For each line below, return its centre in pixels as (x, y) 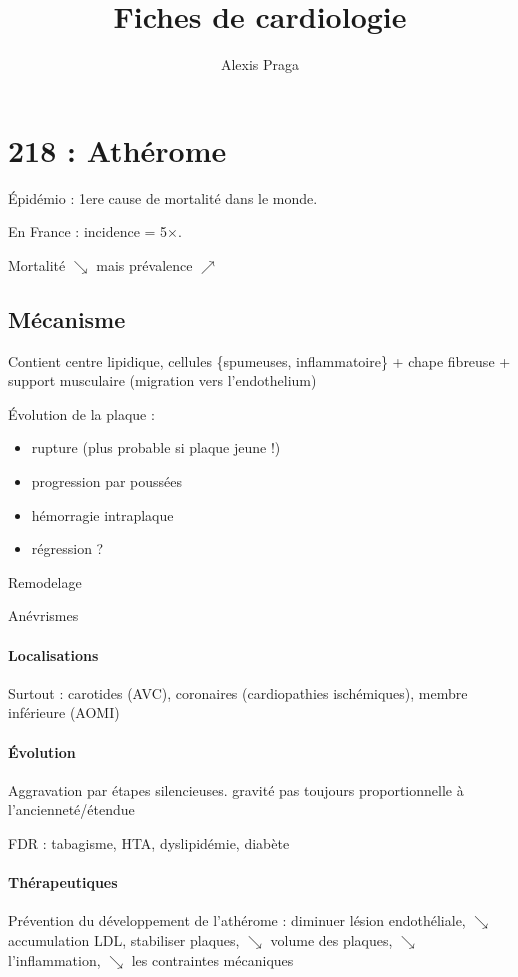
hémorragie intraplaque (102, 514)
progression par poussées (107, 481)
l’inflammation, (54, 959)
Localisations (53, 654)
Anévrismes (43, 615)
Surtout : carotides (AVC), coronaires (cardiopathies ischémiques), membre (238, 692)
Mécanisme (67, 318)
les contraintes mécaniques (212, 959)
